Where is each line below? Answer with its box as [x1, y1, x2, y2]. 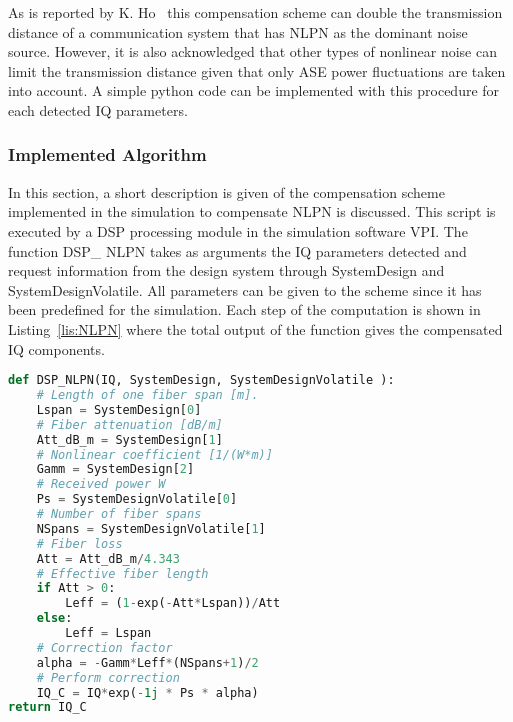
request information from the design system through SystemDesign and [8, 260, 445, 281]
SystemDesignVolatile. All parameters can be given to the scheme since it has [8, 279, 482, 300]
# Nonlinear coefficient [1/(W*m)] [36, 447, 273, 462]
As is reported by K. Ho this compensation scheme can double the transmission [8, 2, 503, 22]
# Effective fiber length [36, 566, 209, 581]
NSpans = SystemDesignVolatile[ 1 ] [36, 521, 266, 536]
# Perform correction [36, 670, 180, 685]
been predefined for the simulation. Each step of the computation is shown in [8, 299, 481, 320]
